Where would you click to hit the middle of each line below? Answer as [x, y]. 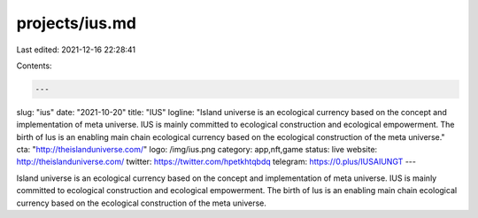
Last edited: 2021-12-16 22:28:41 [76, 50]
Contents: [34, 66]
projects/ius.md [77, 23]
